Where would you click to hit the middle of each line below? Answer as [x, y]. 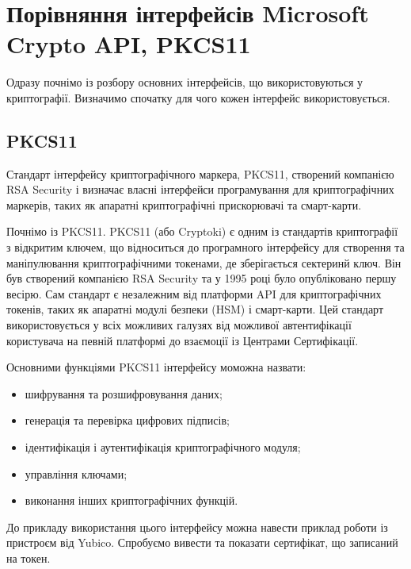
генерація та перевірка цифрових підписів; [127, 420]
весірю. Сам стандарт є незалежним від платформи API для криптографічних [194, 293]
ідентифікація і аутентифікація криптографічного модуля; [163, 447]
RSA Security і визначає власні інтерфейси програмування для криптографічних [200, 189]
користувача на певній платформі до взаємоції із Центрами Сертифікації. [183, 340]
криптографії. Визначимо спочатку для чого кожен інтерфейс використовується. [198, 97]
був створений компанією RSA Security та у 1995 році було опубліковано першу [202, 278]
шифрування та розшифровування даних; [124, 393]
